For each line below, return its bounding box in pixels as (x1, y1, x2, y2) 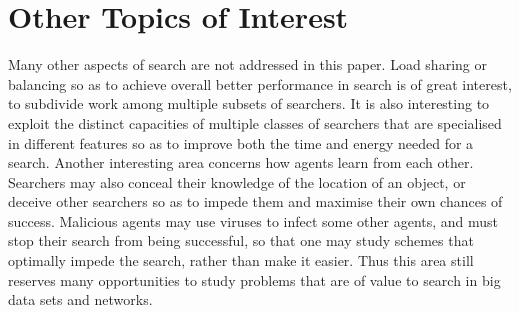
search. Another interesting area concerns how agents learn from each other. (8, 152, 474, 173)
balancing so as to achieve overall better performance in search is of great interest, (8, 73, 512, 94)
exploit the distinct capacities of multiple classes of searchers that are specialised (8, 112, 502, 133)
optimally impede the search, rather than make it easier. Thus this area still (8, 250, 474, 271)
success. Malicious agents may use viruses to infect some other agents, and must (8, 210, 499, 231)
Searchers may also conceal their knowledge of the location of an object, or (8, 171, 466, 192)
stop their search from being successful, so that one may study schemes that (8, 230, 474, 251)
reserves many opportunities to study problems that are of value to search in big (8, 269, 501, 290)
